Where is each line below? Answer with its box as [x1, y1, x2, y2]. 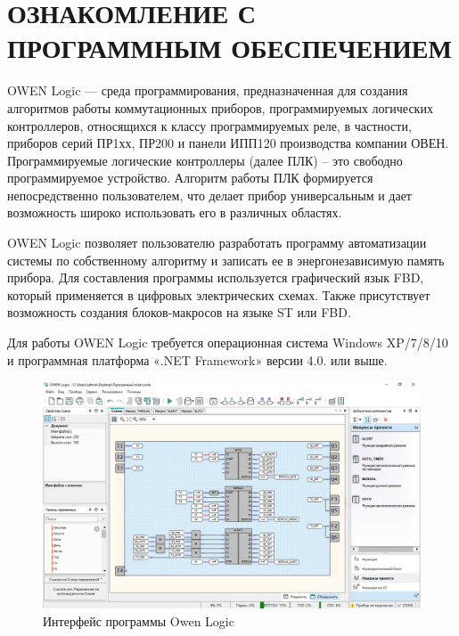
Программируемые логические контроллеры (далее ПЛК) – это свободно [7, 151, 403, 169]
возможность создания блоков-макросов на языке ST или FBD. [7, 303, 351, 322]
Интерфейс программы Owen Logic [43, 611, 234, 630]
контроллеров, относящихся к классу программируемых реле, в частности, [7, 116, 412, 135]
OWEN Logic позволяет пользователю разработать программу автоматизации [7, 233, 427, 252]
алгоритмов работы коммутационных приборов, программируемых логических [7, 98, 433, 117]
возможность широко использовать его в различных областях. [7, 203, 342, 222]
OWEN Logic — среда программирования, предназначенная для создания [7, 81, 408, 100]
